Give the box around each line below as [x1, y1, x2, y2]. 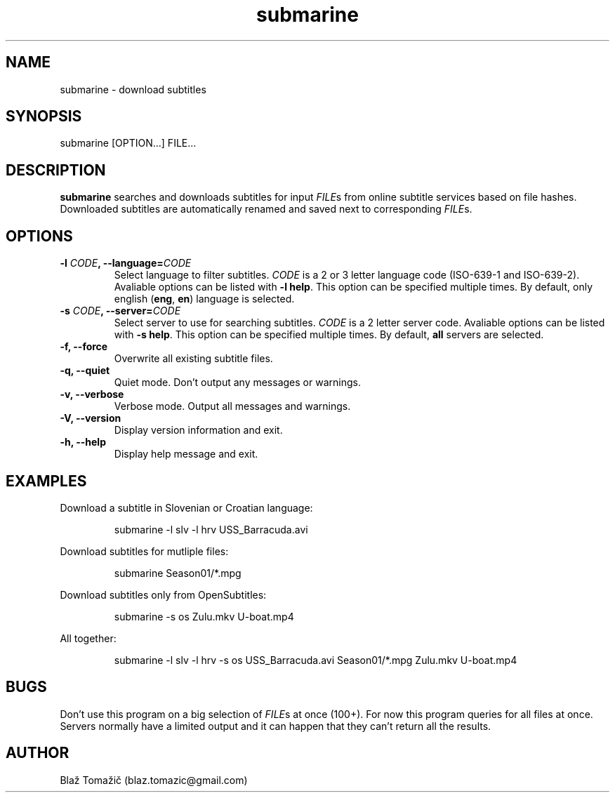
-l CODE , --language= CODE [60, 257, 192, 270]
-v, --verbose [60, 388, 124, 401]
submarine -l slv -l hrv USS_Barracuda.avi [114, 523, 308, 536]
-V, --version [60, 412, 121, 425]
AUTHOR [6, 744, 70, 762]
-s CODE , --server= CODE [60, 305, 181, 317]
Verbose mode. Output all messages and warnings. [114, 400, 351, 413]
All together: [60, 632, 117, 644]
